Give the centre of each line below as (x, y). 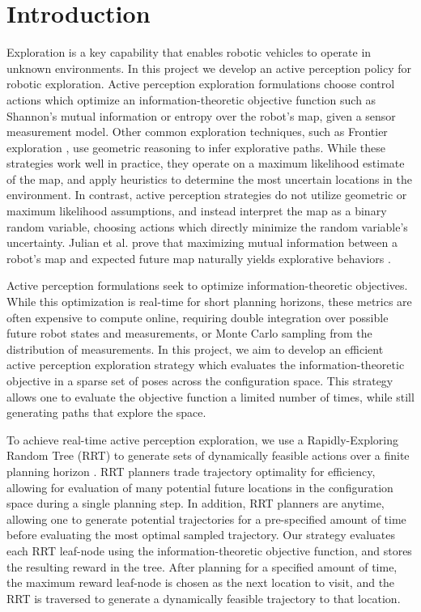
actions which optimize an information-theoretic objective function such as (191, 99)
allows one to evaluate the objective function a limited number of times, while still (210, 396)
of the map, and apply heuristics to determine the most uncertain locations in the (209, 178)
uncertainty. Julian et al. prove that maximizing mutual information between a (202, 242)
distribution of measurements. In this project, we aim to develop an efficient (195, 348)
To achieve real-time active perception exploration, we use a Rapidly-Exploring (203, 439)
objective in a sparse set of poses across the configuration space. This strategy (200, 380)
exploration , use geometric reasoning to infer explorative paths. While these (196, 147)
